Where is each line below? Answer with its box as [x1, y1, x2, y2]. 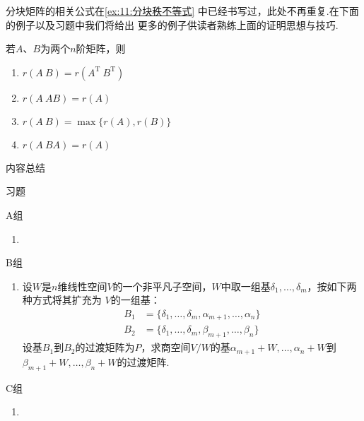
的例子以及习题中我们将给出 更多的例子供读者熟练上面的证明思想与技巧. [6, 17, 339, 32]
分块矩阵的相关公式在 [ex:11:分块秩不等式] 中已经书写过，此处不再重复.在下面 [6, 4, 359, 18]
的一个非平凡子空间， [112, 278, 212, 293]
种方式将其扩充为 [22, 292, 102, 307]
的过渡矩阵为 [75, 340, 135, 355]
